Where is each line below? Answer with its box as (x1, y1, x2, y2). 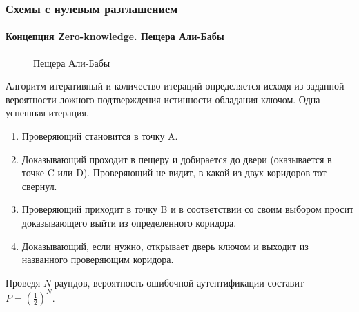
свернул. (21, 178, 57, 193)
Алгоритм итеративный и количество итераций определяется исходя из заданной (6, 79, 345, 93)
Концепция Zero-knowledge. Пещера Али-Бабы (6, 29, 224, 43)
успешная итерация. (6, 105, 89, 120)
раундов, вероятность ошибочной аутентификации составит (54, 275, 304, 289)
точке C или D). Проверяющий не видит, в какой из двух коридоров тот (21, 165, 327, 180)
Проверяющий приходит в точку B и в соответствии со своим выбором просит (21, 202, 354, 216)
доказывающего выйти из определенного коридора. (21, 215, 237, 229)
